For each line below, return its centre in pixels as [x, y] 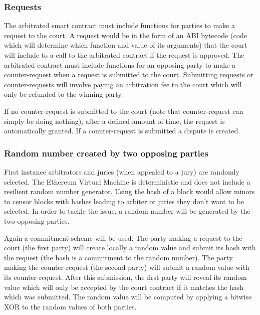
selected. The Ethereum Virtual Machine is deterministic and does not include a [127, 181]
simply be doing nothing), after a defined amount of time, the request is [114, 121]
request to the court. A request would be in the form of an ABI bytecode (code [126, 35]
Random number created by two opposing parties [106, 153]
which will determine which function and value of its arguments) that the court [126, 45]
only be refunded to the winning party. [64, 94]
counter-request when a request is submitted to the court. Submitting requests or [129, 74]
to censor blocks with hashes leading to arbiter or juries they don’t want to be [124, 201]
